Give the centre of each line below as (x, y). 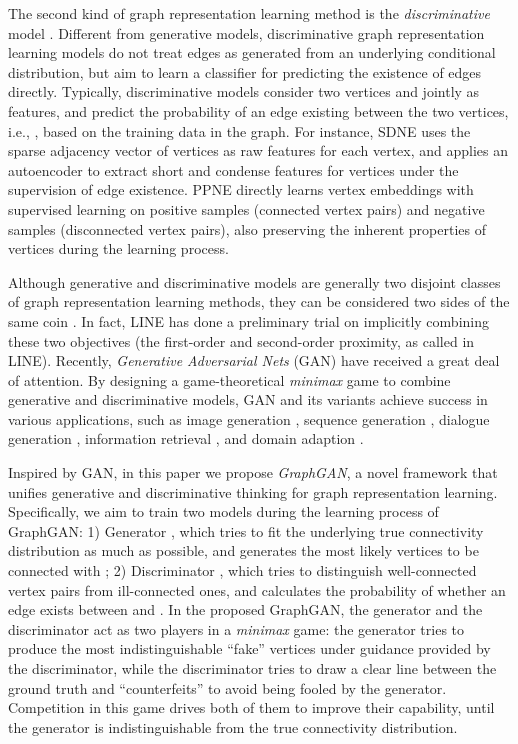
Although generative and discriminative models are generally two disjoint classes (254, 281)
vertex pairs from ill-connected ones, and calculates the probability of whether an (257, 589)
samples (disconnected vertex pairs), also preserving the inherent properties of (247, 228)
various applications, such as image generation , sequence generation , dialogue (249, 418)
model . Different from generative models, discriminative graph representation (246, 32)
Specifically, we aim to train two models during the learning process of (223, 511)
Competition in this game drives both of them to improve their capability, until (251, 707)
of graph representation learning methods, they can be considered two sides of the (259, 301)
